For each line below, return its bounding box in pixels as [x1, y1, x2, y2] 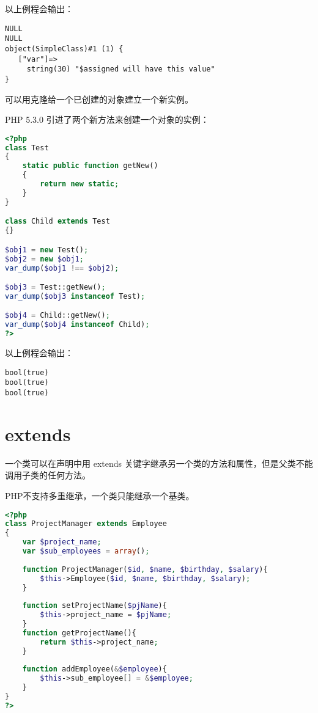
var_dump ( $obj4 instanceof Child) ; [5, 320, 150, 329]
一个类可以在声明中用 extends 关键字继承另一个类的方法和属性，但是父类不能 [5, 456, 313, 469]
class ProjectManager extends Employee [5, 519, 167, 528]
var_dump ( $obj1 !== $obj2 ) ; [5, 263, 119, 272]
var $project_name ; [22, 538, 102, 547]
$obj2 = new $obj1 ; [5, 254, 84, 263]
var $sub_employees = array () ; [22, 547, 150, 556]
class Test [5, 143, 49, 152]
